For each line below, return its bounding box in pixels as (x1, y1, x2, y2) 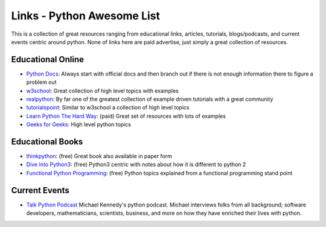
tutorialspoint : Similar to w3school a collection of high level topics (26, 104, 190, 111)
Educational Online (11, 54, 85, 65)
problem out (26, 78, 57, 86)
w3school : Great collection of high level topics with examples (26, 87, 179, 94)
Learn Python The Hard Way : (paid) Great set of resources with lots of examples (26, 112, 226, 120)
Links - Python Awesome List (11, 9, 160, 22)
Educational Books (11, 136, 83, 147)
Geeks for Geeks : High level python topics (26, 121, 131, 128)
